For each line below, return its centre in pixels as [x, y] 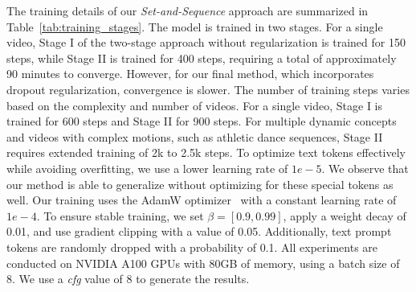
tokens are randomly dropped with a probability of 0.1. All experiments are [192, 247]
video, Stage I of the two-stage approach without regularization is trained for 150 [206, 42]
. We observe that [365, 168]
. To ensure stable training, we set [120, 215]
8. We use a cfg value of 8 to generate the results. [128, 279]
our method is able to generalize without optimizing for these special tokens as [200, 184]
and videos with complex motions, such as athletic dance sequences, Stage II [195, 136]
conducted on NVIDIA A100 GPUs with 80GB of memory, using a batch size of [203, 263]
